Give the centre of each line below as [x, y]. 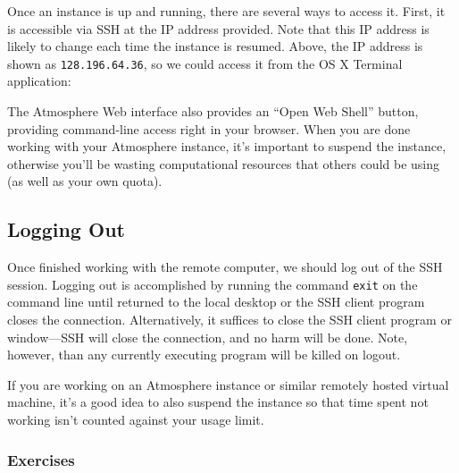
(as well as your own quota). [85, 181]
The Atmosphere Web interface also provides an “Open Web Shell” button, [213, 111]
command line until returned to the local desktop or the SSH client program [216, 302]
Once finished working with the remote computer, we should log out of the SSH [225, 267]
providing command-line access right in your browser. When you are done [209, 128]
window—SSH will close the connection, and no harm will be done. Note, [208, 337]
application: [39, 81]
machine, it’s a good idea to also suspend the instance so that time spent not [218, 402]
